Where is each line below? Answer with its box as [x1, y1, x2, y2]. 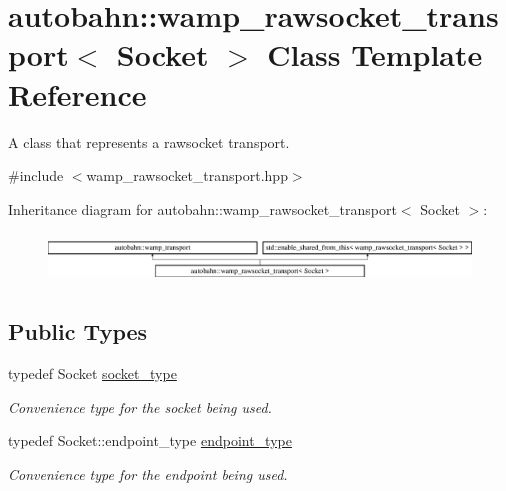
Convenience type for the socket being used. [8, 396, 272, 417]
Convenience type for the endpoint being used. [8, 463, 288, 484]
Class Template [267, 34, 483, 75]
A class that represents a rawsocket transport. [8, 131, 290, 152]
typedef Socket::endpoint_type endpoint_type [8, 430, 292, 451]
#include [8, 165, 64, 186]
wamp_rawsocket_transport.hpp [86, 165, 288, 186]
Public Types [8, 316, 148, 347]
